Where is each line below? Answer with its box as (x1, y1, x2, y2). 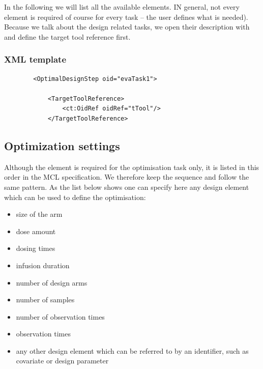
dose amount (16, 225, 56, 236)
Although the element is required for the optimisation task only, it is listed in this (4, 161, 259, 172)
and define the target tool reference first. (4, 31, 131, 42)
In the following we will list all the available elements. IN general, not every (4, 2, 240, 12)
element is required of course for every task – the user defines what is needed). (4, 11, 248, 22)
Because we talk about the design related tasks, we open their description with (4, 21, 250, 32)
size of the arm (16, 209, 63, 219)
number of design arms (16, 277, 87, 288)
